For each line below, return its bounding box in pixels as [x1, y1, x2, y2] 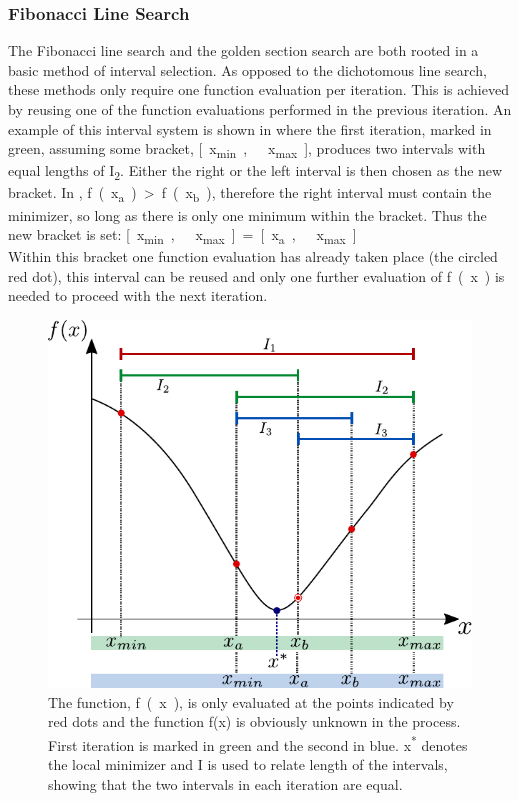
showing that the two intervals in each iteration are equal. [48, 773, 403, 794]
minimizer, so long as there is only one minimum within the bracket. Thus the [8, 204, 487, 225]
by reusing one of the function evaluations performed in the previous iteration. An [8, 99, 512, 119]
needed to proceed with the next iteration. [8, 285, 268, 306]
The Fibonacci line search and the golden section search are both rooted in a [8, 40, 479, 61]
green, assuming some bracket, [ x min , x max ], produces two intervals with [8, 138, 486, 161]
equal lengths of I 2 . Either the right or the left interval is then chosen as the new [8, 160, 503, 184]
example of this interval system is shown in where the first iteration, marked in [8, 118, 492, 139]
